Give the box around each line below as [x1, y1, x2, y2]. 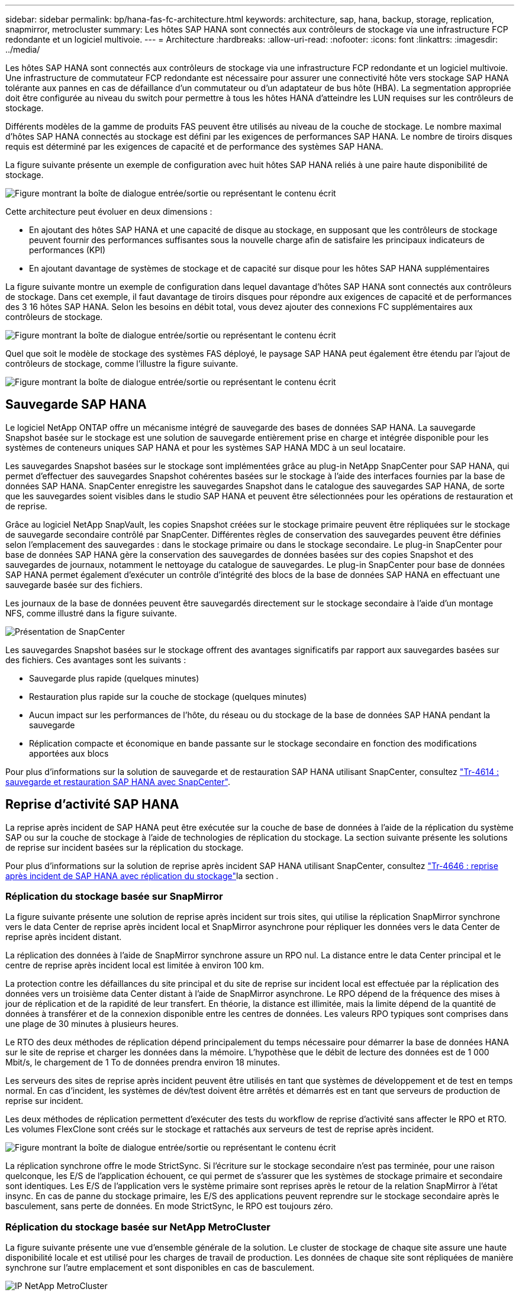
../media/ [5, 44, 40, 54]
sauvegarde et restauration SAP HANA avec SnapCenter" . [5, 776, 230, 787]
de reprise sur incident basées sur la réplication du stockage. [5, 842, 244, 852]
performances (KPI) [29, 245, 106, 255]
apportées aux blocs [29, 748, 109, 758]
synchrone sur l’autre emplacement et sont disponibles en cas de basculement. [5, 1262, 315, 1273]
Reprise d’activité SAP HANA [5, 797, 179, 812]
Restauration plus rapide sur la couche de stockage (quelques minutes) [29, 691, 307, 702]
